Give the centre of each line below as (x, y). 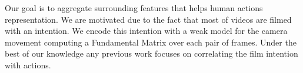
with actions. (28, 65)
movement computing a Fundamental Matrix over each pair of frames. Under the (151, 42)
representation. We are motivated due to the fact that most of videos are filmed (148, 19)
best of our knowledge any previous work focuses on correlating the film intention (151, 53)
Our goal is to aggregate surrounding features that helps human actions (134, 8)
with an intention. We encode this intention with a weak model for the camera (146, 31)
